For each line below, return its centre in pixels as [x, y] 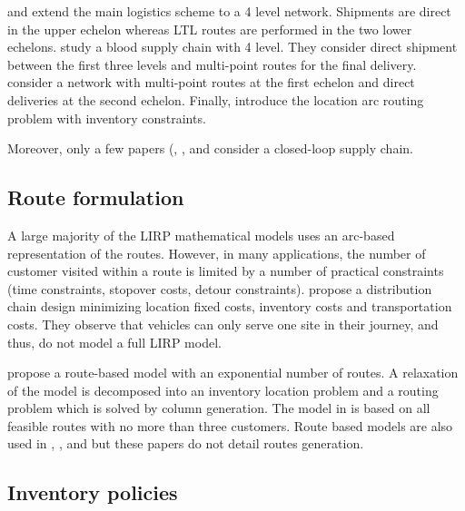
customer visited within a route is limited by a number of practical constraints [226, 271]
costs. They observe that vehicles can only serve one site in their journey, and [223, 324]
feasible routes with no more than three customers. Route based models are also [230, 425]
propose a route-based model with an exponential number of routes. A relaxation [233, 373]
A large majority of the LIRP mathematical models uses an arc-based [201, 235]
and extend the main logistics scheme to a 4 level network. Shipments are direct [229, 11]
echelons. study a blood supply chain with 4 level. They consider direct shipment [232, 47]
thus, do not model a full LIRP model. [114, 342]
